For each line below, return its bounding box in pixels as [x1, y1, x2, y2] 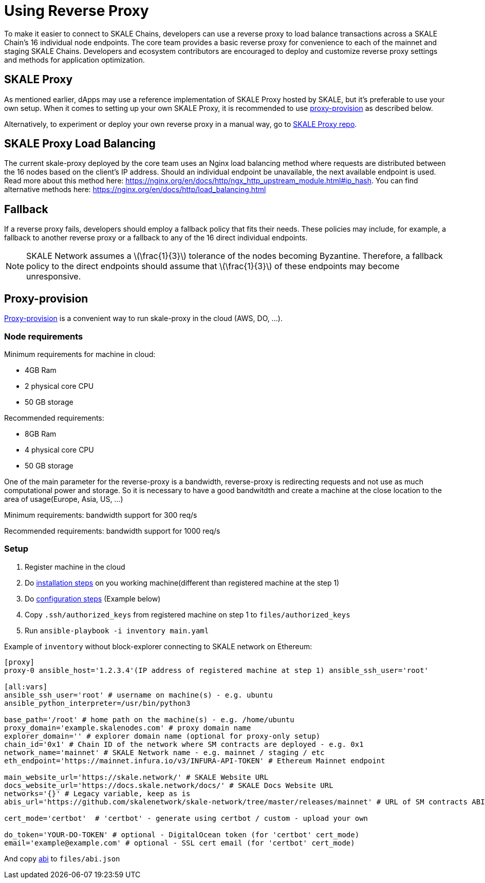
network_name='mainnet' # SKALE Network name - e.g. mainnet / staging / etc [4, 748, 325, 757]
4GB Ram [25, 365, 57, 374]
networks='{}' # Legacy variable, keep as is [4, 789, 191, 798]
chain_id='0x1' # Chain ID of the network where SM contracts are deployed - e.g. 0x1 [4, 740, 364, 748]
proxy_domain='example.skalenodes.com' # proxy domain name [4, 723, 251, 732]
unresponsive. [26, 271, 81, 282]
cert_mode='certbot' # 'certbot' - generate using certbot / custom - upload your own [4, 814, 368, 822]
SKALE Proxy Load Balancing [4, 137, 156, 151]
